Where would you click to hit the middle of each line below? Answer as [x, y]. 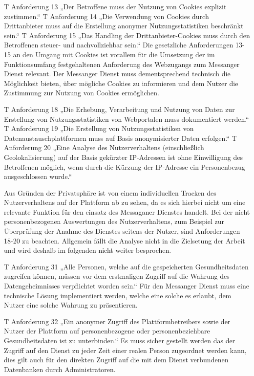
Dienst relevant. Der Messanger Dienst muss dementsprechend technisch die [117, 74]
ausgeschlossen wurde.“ [38, 176]
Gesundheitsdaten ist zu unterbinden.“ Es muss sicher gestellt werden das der [120, 340]
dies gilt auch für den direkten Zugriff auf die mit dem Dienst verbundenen [116, 360]
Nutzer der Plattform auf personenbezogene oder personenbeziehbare [107, 331]
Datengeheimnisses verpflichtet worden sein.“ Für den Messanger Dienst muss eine [127, 286]
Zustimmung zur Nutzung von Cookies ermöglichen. [82, 93]
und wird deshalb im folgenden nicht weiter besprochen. [88, 250]
